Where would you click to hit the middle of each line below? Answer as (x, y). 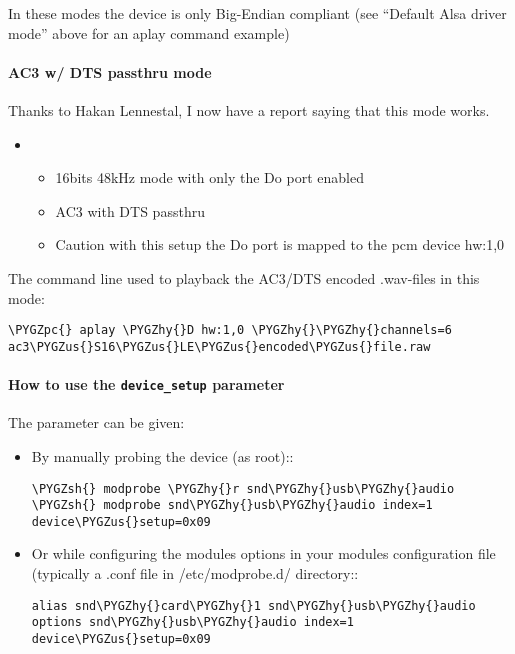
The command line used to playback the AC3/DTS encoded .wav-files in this (244, 277)
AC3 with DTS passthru (130, 210)
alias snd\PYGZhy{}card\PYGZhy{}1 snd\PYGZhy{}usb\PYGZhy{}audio (253, 605)
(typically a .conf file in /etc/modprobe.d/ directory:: (195, 573)
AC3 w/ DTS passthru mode (110, 71)
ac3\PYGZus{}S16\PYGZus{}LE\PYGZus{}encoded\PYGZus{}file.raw (219, 346)
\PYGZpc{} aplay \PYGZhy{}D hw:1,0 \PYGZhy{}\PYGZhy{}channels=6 (230, 330)
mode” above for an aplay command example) (149, 32)
